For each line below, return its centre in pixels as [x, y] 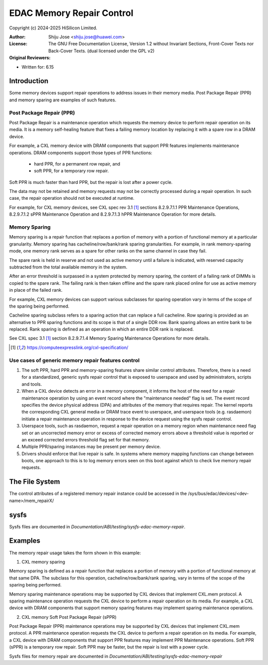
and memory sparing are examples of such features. [63, 100]
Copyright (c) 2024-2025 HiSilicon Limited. [53, 28]
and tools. [32, 384]
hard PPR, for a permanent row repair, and [77, 164]
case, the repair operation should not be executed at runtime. [72, 198]
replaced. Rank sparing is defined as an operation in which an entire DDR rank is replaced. [101, 329]
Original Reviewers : [30, 58]
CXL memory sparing [43, 562]
